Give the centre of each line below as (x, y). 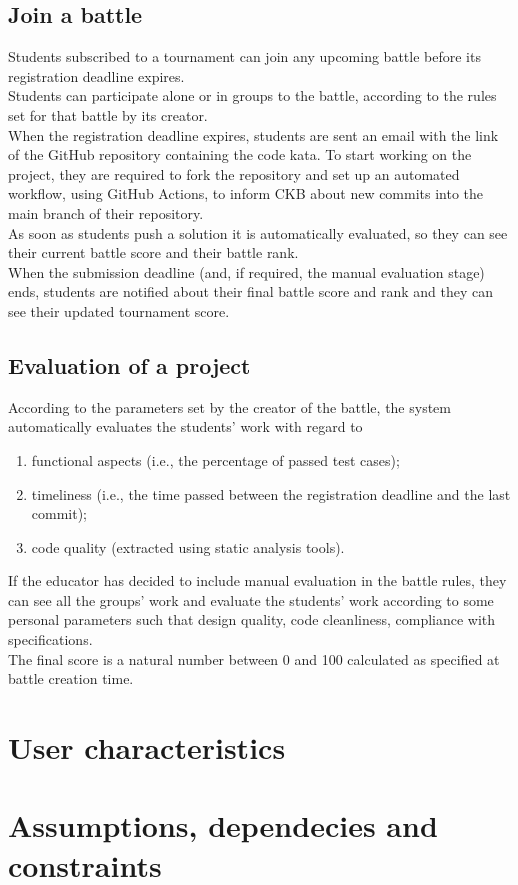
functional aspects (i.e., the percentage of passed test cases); (215, 459)
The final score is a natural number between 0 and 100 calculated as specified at (254, 658)
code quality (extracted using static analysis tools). (188, 546)
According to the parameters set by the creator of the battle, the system (230, 406)
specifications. (50, 639)
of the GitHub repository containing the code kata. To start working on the (240, 154)
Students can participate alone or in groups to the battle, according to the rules (252, 95)
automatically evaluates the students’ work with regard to (185, 426)
